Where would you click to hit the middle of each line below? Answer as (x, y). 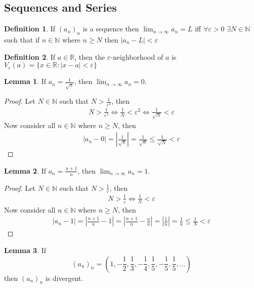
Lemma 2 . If (25, 170)
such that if (22, 39)
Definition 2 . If (30, 56)
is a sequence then (111, 29)
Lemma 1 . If (25, 81)
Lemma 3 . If (25, 250)
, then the (90, 56)
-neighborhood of (137, 56)
